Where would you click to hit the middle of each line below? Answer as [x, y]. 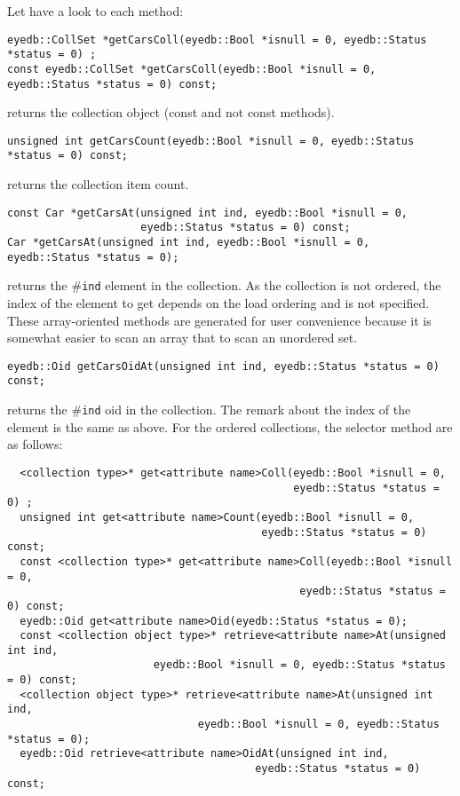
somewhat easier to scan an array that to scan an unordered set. [182, 338]
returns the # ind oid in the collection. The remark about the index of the [209, 410]
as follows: [35, 444]
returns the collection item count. [98, 184]
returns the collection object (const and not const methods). [171, 112]
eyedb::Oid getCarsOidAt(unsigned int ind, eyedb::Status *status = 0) [223, 366]
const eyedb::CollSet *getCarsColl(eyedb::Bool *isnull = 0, [192, 69]
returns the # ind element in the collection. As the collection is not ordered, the [224, 285]
